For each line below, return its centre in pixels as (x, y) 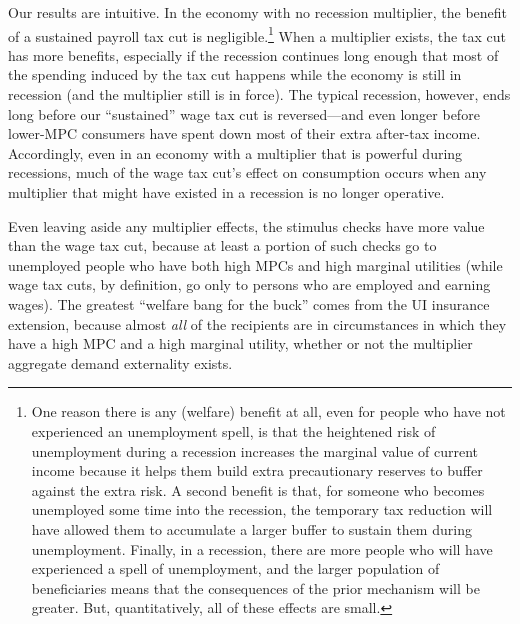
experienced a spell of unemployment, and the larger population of (235, 568)
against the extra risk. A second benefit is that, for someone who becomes (258, 489)
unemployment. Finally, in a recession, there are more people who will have (262, 548)
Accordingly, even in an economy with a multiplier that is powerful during (235, 152)
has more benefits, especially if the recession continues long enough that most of (253, 54)
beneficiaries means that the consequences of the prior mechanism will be (255, 587)
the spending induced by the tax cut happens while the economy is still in (235, 74)
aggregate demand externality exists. (120, 362)
